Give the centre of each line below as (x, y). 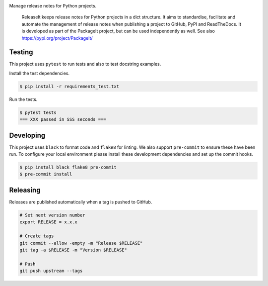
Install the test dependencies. (39, 73)
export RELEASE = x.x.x (49, 222)
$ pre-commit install (46, 174)
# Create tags (37, 236)
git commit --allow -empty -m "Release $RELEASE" (81, 243)
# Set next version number (52, 215)
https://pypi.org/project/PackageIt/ (57, 38)
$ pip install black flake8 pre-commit (68, 167)
